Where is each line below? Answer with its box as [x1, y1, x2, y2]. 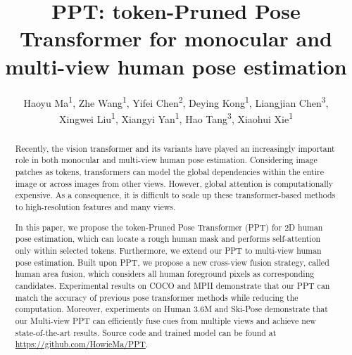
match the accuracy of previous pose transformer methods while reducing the [15, 291, 298, 303]
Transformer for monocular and [20, 24, 332, 53]
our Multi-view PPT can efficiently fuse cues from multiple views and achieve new [15, 314, 316, 326]
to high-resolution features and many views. [15, 201, 176, 213]
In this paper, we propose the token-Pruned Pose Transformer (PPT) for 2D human [15, 221, 323, 233]
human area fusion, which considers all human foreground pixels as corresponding [15, 268, 315, 280]
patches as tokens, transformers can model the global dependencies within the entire [15, 166, 324, 178]
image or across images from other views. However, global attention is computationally [15, 177, 334, 189]
